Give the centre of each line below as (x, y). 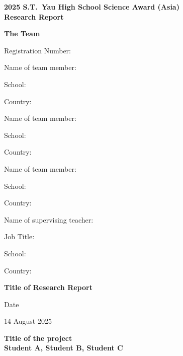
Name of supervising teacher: (49, 219)
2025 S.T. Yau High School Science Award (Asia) (92, 7)
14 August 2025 (28, 321)
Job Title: (19, 236)
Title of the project (38, 338)
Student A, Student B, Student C (64, 348)
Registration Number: (37, 50)
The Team (22, 33)
